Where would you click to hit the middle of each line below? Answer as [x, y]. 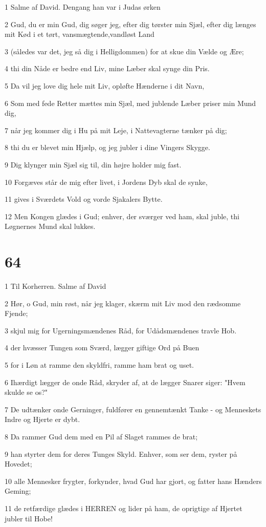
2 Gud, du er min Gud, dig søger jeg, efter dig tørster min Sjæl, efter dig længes [130, 24]
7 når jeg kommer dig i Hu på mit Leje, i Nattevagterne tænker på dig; [116, 130]
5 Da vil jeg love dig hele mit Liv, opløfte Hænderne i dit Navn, [105, 85]
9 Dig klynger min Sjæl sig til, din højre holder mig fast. [93, 164]
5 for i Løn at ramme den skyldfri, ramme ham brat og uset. [99, 365]
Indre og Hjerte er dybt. [42, 419]
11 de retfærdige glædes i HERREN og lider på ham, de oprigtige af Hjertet [124, 508]
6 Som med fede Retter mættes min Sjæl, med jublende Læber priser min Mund [130, 103]
